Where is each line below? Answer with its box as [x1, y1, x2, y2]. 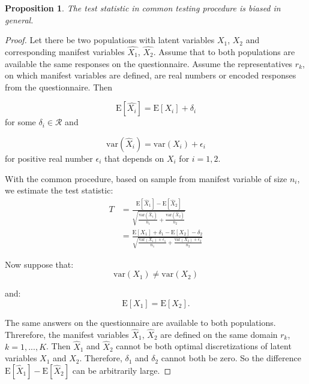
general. [5, 13, 34, 26]
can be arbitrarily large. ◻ [72, 364, 172, 376]
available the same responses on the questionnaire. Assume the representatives [5, 57, 293, 69]
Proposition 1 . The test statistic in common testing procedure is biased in [5, 2, 281, 14]
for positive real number [5, 152, 93, 164]
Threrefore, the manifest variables [5, 328, 129, 340]
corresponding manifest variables [5, 46, 125, 58]
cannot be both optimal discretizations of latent [116, 340, 292, 352]
